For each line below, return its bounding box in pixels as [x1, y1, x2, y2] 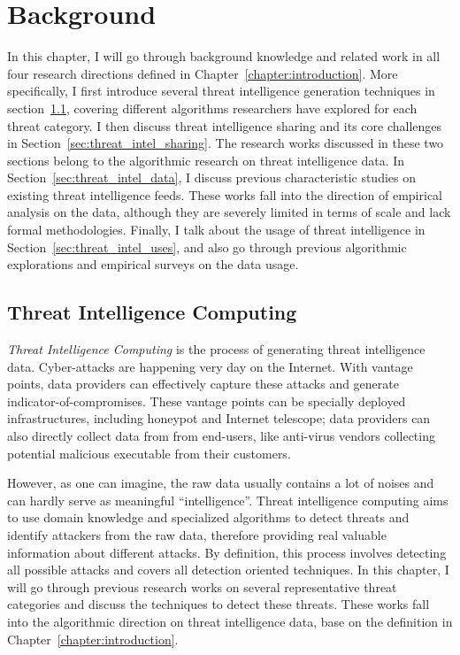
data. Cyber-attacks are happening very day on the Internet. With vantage [7, 357, 413, 375]
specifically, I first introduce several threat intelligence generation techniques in [7, 81, 435, 100]
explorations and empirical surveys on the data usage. [7, 255, 299, 274]
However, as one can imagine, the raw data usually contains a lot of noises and [7, 474, 434, 492]
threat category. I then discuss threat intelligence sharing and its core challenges [7, 116, 442, 135]
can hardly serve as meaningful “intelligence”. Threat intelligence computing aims [7, 490, 448, 509]
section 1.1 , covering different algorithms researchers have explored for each [7, 98, 418, 117]
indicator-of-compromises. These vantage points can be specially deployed [7, 391, 406, 410]
